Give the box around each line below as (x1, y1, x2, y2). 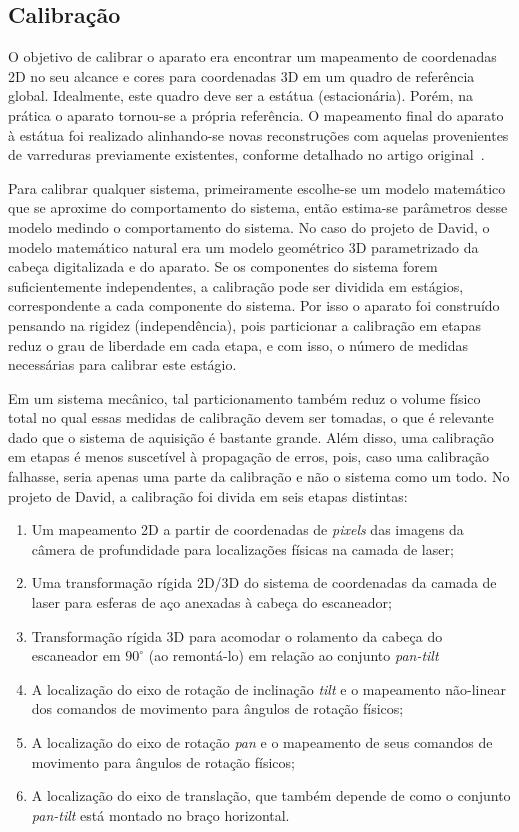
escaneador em (31, 645, 121, 666)
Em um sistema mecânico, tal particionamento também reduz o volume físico (8, 387, 481, 408)
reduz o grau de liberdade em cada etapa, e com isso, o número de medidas (8, 334, 468, 355)
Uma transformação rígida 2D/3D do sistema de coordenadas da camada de (31, 572, 497, 593)
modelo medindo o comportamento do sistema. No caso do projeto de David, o (8, 216, 490, 237)
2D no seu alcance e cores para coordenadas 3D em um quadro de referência (8, 65, 475, 86)
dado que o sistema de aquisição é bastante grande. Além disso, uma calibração (8, 426, 494, 447)
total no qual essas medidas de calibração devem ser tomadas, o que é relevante (8, 407, 494, 428)
